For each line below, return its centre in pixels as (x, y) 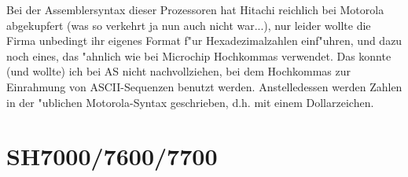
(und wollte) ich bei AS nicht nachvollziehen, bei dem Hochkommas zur (178, 71)
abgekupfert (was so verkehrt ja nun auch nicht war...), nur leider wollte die (189, 25)
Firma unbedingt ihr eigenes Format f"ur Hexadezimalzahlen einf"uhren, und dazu (204, 41)
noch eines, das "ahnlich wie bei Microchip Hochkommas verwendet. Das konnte (199, 55)
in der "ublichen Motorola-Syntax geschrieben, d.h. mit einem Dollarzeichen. (190, 102)
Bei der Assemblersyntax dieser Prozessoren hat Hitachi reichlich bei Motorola (195, 9)
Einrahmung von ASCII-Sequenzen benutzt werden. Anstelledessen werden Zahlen (204, 86)
